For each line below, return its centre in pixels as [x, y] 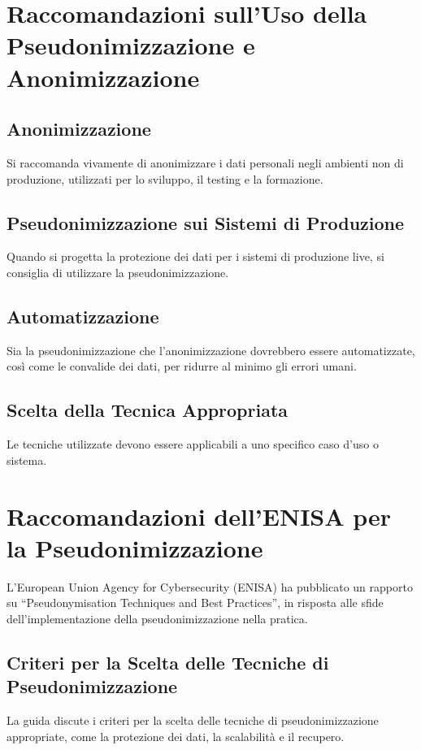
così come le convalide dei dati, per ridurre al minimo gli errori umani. [182, 366]
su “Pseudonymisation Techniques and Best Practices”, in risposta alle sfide [195, 603]
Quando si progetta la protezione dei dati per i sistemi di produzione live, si [195, 256]
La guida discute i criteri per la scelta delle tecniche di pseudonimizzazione [193, 720]
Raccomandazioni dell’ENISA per [199, 516]
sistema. [27, 460]
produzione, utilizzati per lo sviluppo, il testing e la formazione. [165, 178]
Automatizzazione [83, 316]
